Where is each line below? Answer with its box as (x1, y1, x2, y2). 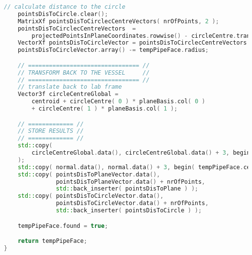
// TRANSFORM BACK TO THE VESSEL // (17, 69, 150, 76)
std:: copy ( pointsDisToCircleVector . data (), (17, 192, 164, 200)
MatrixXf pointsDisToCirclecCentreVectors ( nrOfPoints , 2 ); (17, 17, 219, 25)
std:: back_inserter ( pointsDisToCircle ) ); (56, 207, 202, 214)
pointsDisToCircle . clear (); (17, 10, 108, 17)
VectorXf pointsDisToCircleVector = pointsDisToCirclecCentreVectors (17, 39, 247, 47)
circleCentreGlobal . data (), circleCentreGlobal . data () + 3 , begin (31, 149, 251, 157)
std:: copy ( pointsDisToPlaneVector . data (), (17, 171, 160, 178)
